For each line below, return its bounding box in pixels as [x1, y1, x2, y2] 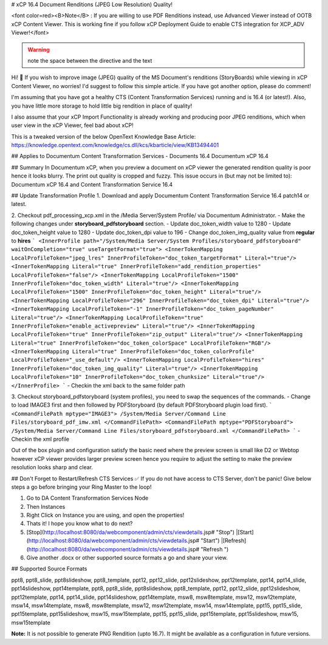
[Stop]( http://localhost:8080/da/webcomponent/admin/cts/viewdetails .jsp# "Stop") [26, 528, 235, 536]
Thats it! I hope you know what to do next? [26, 520, 133, 527]
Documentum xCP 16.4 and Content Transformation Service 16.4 [11, 181, 173, 188]
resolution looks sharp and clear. [11, 464, 94, 471]
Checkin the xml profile [11, 435, 70, 443]
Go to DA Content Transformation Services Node [26, 494, 149, 502]
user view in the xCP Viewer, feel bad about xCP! [11, 122, 134, 129]
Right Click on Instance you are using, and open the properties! [26, 511, 185, 519]
